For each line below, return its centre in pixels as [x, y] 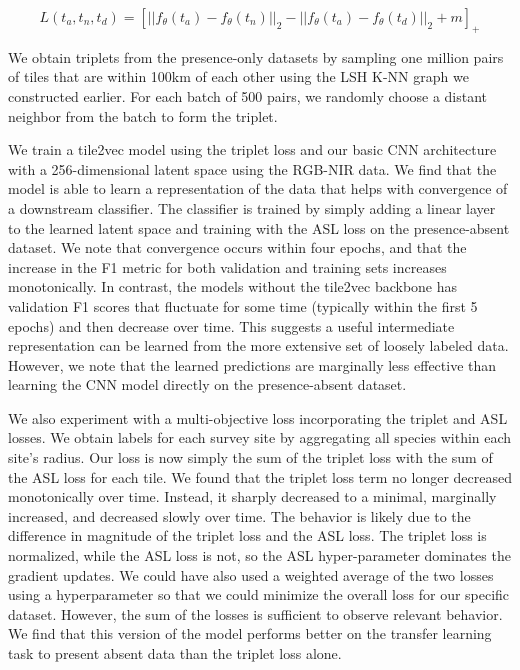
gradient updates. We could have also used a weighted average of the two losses [251, 574]
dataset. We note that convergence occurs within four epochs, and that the [237, 247]
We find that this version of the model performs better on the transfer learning [250, 633]
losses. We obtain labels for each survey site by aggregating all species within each [260, 437]
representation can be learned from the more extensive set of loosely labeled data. [258, 345]
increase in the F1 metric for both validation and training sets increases [227, 266]
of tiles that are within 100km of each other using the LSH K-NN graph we [238, 76]
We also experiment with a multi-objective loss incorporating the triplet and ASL [258, 417]
